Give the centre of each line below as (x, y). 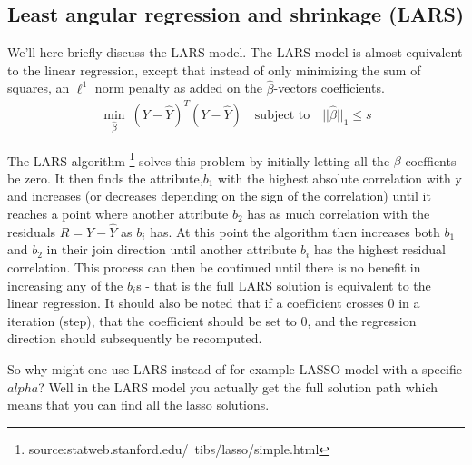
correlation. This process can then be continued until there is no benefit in (214, 267)
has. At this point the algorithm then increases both (295, 231)
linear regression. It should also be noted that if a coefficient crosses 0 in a (214, 303)
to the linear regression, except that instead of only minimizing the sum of (214, 69)
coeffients (431, 160)
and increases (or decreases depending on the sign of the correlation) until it (219, 196)
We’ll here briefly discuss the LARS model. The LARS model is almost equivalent (235, 52)
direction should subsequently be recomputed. (135, 338)
